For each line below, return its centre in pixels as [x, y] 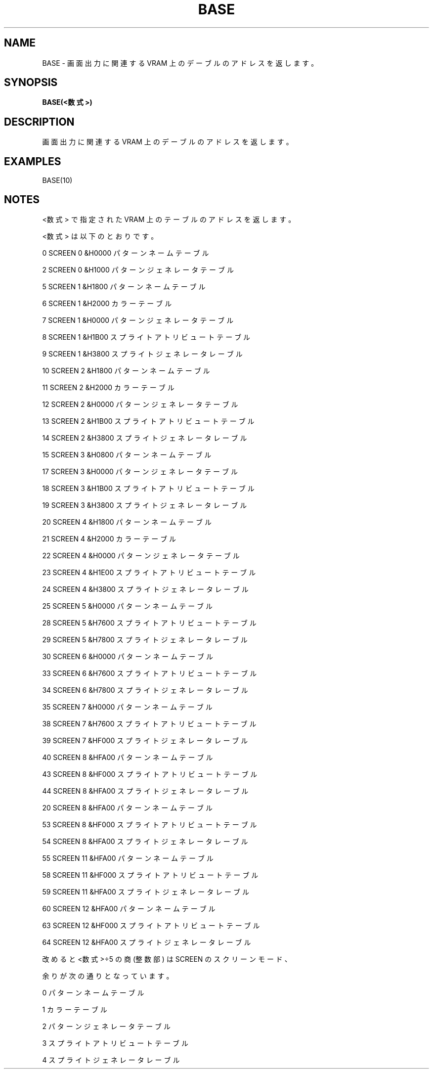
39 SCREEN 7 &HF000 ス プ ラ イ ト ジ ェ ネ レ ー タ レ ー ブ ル [145, 740]
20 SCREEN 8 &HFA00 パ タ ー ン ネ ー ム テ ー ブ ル [127, 807]
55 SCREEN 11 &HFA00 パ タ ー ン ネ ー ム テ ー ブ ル [128, 858]
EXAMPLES [33, 161]
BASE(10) [57, 180]
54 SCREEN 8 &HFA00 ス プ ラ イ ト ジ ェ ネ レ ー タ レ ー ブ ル [145, 841]
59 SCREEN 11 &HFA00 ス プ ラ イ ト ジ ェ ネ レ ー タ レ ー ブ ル [146, 892]
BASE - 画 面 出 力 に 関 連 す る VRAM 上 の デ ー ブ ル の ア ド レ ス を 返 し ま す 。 [180, 63]
